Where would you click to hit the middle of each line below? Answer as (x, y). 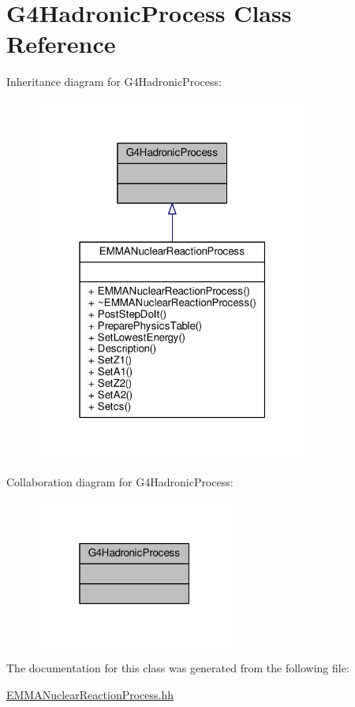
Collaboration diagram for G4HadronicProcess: (120, 482)
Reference (61, 44)
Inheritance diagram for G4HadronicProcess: (114, 82)
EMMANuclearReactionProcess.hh (90, 694)
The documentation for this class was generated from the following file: (178, 668)
